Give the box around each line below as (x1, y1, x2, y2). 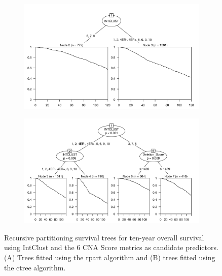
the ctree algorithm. (4, 262, 66, 272)
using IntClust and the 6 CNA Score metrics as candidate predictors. (4, 242, 218, 253)
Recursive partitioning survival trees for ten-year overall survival (4, 232, 204, 242)
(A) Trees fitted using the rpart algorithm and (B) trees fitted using (4, 252, 215, 262)
